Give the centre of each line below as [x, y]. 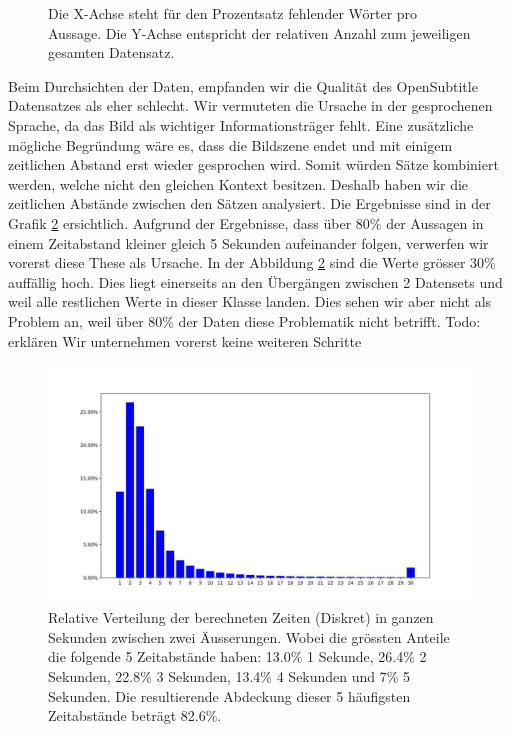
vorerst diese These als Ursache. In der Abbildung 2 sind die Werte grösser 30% [252, 262]
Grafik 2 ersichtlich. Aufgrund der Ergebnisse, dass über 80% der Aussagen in [246, 222]
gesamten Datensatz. [111, 52]
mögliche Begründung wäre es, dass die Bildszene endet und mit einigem [230, 144]
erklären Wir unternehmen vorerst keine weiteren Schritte [185, 340]
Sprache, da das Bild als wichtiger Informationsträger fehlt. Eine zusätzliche [241, 124]
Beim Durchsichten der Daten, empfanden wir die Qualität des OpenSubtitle [243, 85]
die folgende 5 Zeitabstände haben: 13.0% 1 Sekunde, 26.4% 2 [237, 656]
